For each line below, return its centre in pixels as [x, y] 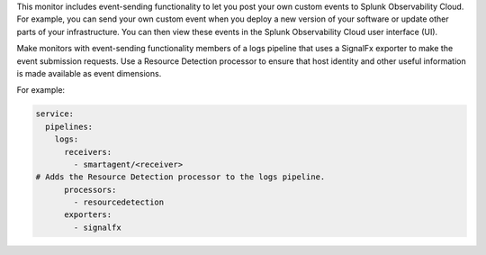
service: [55, 114]
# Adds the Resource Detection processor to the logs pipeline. [180, 177]
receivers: [88, 152]
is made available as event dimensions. [89, 73]
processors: [90, 190]
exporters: [88, 215]
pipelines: [69, 127]
